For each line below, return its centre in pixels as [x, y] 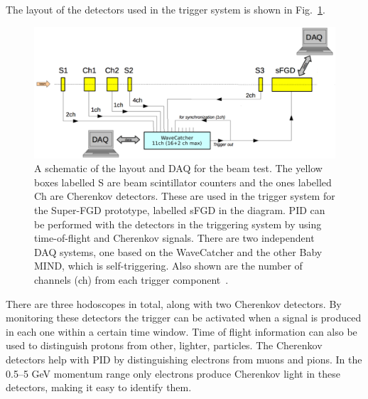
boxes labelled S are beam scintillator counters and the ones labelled [183, 182]
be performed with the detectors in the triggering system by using [178, 224]
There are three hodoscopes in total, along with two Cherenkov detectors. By [174, 303]
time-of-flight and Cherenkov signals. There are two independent [174, 238]
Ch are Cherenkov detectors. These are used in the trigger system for [185, 196]
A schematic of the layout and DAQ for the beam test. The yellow [178, 168]
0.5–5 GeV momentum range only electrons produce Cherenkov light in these [173, 373]
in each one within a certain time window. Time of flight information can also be [182, 331]
